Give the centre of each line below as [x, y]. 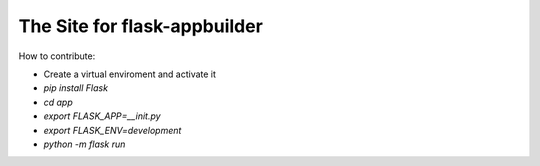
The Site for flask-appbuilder [141, 26]
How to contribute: [57, 56]
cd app [58, 102]
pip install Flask [76, 88]
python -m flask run [84, 144]
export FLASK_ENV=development [112, 130]
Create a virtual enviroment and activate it [130, 74]
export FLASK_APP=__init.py [102, 116]
